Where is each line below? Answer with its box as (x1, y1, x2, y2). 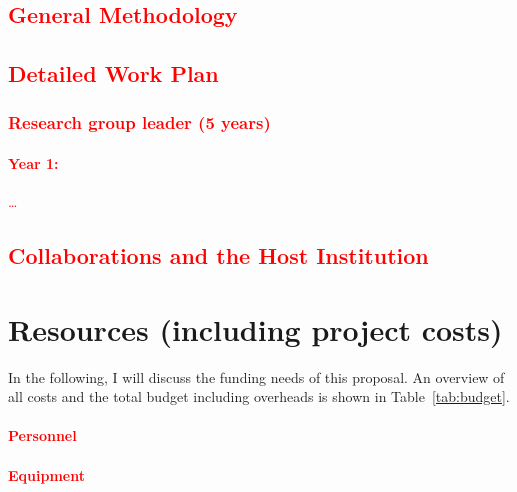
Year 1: (8, 153, 59, 173)
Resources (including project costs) (8, 308, 503, 349)
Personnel (8, 425, 77, 446)
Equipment (8, 464, 85, 485)
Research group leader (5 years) (8, 110, 271, 135)
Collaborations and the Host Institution (8, 240, 429, 271)
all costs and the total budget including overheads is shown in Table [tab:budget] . (8, 386, 510, 407)
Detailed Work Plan (8, 58, 219, 89)
